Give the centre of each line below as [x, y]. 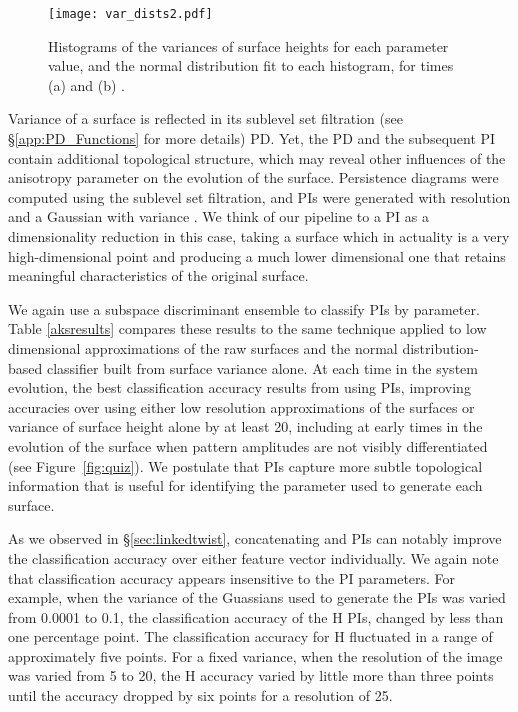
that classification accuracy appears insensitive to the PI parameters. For [232, 577]
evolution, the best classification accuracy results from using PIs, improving [239, 387]
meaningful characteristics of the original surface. [158, 275]
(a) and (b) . [87, 84]
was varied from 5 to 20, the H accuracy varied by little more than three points [251, 675]
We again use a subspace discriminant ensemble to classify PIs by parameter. [244, 308]
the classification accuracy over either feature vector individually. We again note [253, 557]
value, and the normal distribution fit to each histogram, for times [251, 65]
